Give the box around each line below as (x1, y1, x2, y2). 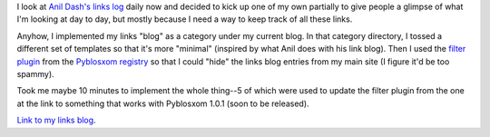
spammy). (16, 68, 54, 79)
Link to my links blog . (16, 114, 96, 126)
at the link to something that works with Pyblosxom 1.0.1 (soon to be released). (16, 98, 309, 109)
